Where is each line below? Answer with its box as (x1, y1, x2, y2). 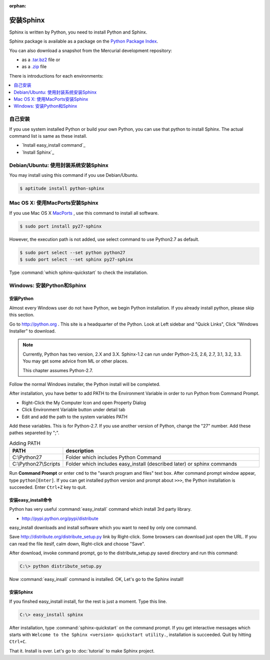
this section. (9, 312, 34, 318)
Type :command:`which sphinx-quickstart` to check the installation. (9, 269, 148, 275)
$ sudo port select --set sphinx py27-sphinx (19, 256, 133, 262)
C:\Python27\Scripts (12, 461, 60, 468)
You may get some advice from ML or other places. (22, 358, 128, 364)
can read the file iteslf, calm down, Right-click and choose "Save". (9, 541, 145, 547)
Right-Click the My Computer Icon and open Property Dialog (21, 400, 146, 406)
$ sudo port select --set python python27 (19, 249, 125, 255)
